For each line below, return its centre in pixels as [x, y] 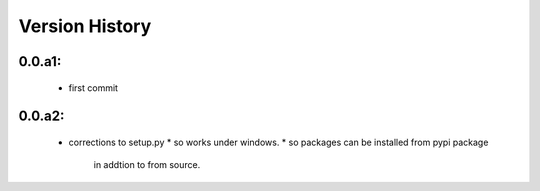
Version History [85, 26]
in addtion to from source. [147, 165]
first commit [93, 87]
